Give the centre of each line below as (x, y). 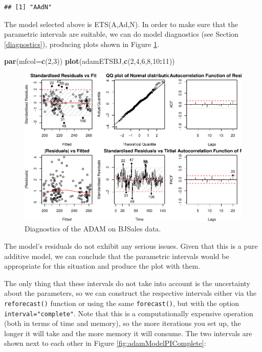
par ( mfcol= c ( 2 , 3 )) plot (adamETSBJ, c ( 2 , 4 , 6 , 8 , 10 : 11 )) (90, 61)
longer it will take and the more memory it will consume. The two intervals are (128, 333)
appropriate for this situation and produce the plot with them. (102, 266)
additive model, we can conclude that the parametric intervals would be (117, 256)
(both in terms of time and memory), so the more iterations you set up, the (123, 323)
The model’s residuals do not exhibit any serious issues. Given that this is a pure (131, 245)
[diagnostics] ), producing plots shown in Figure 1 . (82, 44)
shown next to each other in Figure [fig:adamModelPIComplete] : (105, 343)
